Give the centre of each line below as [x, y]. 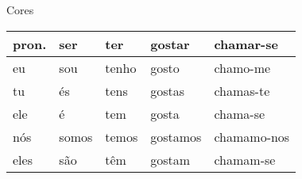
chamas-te [242, 90]
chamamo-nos [252, 136]
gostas [168, 90]
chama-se [240, 113]
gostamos [176, 136]
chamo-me [242, 67]
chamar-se [246, 44]
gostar [170, 44]
